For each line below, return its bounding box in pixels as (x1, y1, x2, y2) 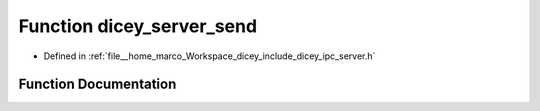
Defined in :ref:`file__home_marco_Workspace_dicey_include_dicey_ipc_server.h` (43, 50, 376, 62)
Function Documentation (18, 76, 177, 93)
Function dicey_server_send (18, 15, 258, 37)
